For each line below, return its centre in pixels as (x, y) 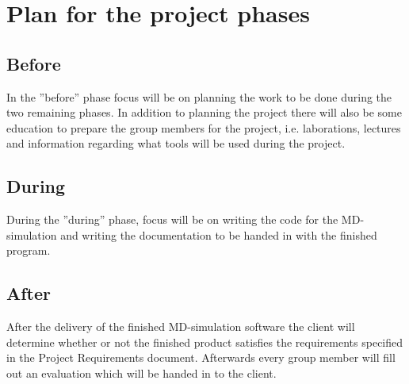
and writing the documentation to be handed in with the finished (219, 234)
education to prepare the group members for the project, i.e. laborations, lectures (204, 127)
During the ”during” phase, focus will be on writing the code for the (172, 219)
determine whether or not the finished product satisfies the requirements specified (205, 342)
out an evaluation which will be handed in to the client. (141, 372)
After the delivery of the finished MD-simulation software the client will (181, 326)
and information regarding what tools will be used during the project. (176, 143)
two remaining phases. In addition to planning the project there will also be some (204, 112)
